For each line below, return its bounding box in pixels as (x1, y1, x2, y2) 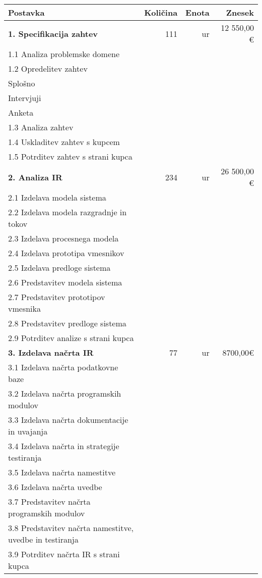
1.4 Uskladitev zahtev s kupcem (8, 136, 120, 148)
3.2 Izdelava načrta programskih (8, 388, 121, 399)
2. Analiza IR (8, 171, 62, 183)
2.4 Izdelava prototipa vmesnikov (8, 247, 124, 259)
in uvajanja (8, 425, 48, 437)
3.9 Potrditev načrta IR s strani (8, 548, 120, 560)
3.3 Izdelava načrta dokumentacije (8, 414, 128, 425)
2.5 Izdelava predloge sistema (8, 262, 111, 273)
